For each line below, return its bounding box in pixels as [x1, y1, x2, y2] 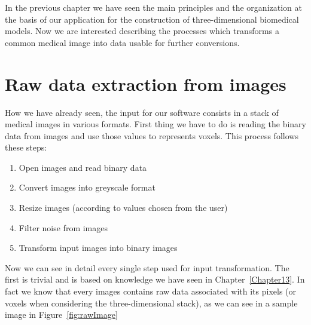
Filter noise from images [19, 221, 108, 234]
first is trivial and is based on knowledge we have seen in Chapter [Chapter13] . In [5, 273, 305, 286]
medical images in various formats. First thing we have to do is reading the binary [5, 118, 306, 130]
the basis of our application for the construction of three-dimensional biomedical [5, 13, 299, 25]
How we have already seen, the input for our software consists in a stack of [5, 106, 279, 118]
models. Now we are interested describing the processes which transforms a [5, 24, 279, 37]
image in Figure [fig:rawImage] [5, 308, 118, 321]
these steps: [5, 141, 47, 154]
